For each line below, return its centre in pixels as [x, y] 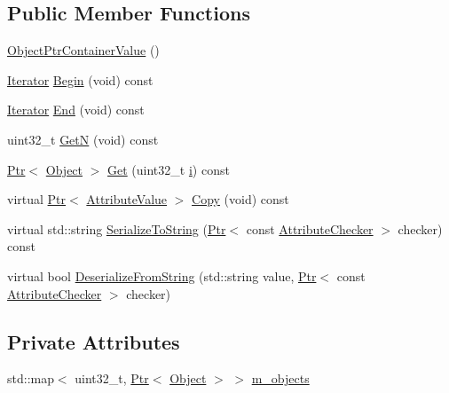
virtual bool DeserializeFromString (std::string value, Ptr [162, 275]
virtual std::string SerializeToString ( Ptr [117, 228]
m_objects [280, 378]
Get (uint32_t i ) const [169, 169]
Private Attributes [94, 341]
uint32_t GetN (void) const [83, 139]
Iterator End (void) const [76, 110]
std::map [31, 378]
